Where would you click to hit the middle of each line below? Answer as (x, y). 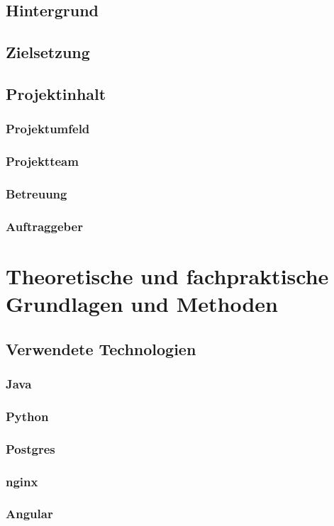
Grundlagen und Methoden (142, 304)
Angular (29, 514)
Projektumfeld (48, 129)
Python (27, 416)
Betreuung (37, 193)
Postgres (30, 448)
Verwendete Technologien (101, 348)
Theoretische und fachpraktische (167, 275)
